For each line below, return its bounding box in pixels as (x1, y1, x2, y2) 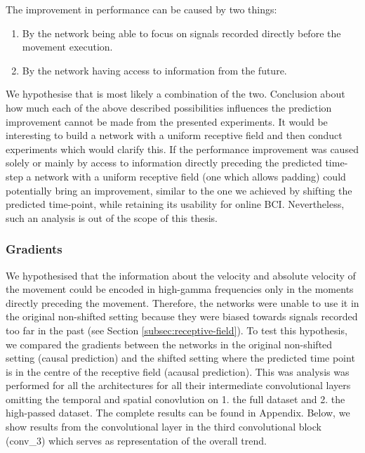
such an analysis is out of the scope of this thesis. (6, 210, 218, 225)
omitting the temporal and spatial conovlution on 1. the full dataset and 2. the (6, 391, 345, 406)
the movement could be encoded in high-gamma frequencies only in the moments (6, 282, 354, 296)
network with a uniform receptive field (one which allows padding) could (34, 169, 346, 183)
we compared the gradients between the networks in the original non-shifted (6, 336, 333, 351)
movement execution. (22, 39, 113, 54)
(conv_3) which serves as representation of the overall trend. (6, 433, 267, 447)
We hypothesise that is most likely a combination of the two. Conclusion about (6, 86, 345, 101)
